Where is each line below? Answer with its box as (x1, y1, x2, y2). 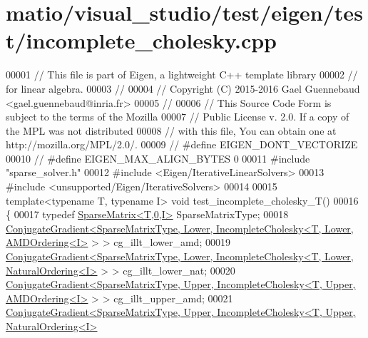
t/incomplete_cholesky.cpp (6, 26, 277, 55)
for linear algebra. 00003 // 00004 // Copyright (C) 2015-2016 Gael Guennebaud (6, 81, 360, 96)
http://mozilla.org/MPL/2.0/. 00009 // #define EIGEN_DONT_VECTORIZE (6, 137, 358, 152)
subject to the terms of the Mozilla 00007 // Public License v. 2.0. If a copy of (6, 109, 349, 124)
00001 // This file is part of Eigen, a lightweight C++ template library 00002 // (6, 67, 358, 82)
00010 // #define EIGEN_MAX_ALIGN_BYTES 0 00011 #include (6, 150, 310, 165)
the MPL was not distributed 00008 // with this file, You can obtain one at (6, 123, 337, 138)
